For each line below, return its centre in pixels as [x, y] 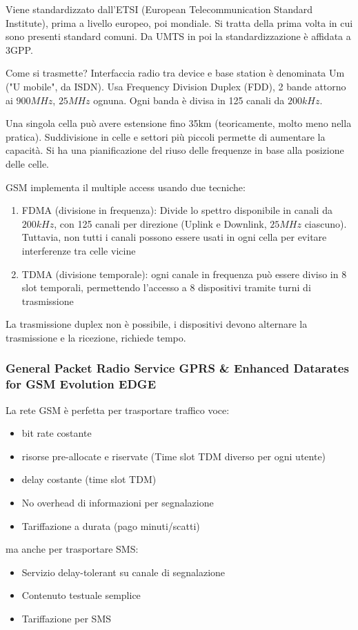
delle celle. [27, 163]
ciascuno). [326, 223]
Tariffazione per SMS [67, 618]
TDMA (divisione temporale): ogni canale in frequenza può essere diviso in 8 [184, 274]
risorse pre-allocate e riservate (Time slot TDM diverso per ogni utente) [174, 456]
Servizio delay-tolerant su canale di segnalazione [123, 572]
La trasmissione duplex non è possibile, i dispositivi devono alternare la [157, 324]
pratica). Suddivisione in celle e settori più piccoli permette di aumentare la [166, 136]
